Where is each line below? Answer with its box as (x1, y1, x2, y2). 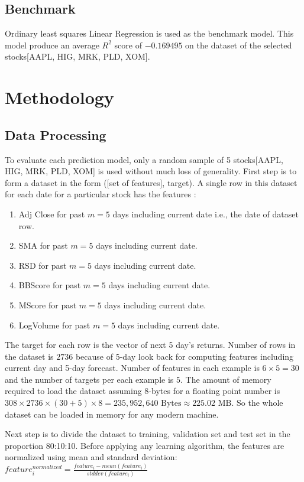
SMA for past (18, 239, 68, 252)
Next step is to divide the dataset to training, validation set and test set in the (5, 428, 290, 440)
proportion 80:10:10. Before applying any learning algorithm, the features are (5, 439, 284, 451)
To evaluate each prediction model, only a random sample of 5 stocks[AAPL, (5, 153, 283, 165)
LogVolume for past (18, 318, 90, 331)
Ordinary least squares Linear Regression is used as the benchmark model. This (5, 27, 294, 40)
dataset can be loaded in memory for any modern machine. (5, 408, 219, 420)
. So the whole (231, 396, 283, 409)
